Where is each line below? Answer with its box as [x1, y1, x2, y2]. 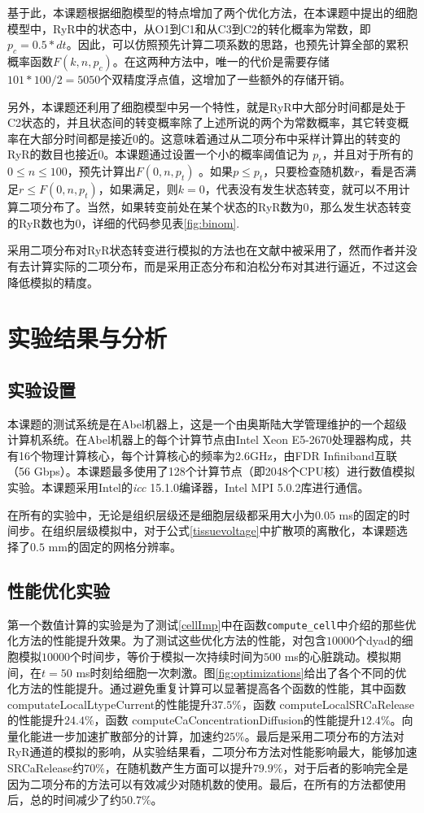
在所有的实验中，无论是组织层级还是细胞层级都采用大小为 [7, 506, 315, 523]
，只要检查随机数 [263, 163, 355, 180]
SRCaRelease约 [7, 759, 85, 776]
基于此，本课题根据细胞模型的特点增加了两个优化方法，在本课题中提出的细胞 [7, 4, 417, 20]
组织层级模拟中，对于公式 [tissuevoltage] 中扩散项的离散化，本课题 [52, 522, 396, 539]
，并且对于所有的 [321, 146, 413, 163]
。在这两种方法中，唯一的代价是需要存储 [112, 52, 330, 69]
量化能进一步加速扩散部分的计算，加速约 [7, 727, 224, 744]
